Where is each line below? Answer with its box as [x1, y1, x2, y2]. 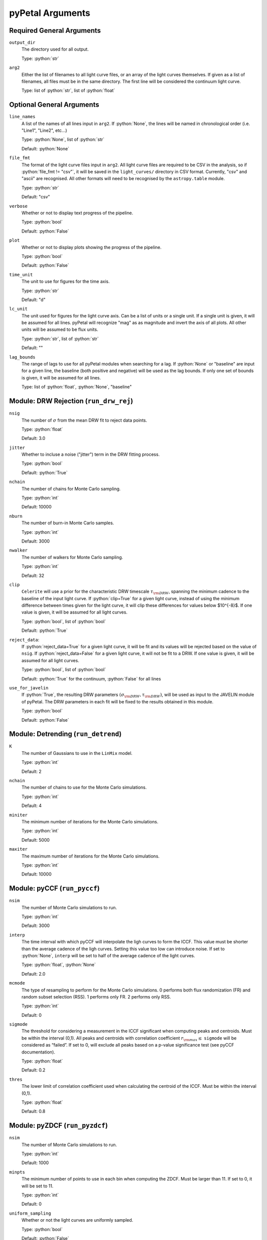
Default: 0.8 [21, 1109, 45, 1115]
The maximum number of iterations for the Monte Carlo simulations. [21, 853, 160, 859]
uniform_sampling [9, 1210, 51, 1216]
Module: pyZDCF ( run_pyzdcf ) [9, 1121, 108, 1130]
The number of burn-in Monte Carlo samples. [21, 520, 114, 526]
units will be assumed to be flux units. [21, 326, 98, 332]
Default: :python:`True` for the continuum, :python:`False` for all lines [21, 676, 161, 682]
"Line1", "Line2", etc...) [21, 127, 67, 133]
